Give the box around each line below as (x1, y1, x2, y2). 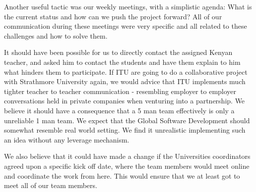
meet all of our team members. (4, 180, 97, 191)
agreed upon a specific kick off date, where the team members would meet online (4, 160, 250, 171)
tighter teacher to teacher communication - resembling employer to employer (4, 86, 237, 96)
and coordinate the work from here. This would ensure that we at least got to (4, 170, 240, 181)
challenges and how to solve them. (4, 30, 108, 41)
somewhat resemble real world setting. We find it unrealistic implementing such (4, 125, 246, 135)
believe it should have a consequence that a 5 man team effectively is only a (4, 105, 235, 115)
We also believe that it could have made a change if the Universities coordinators (4, 151, 251, 161)
